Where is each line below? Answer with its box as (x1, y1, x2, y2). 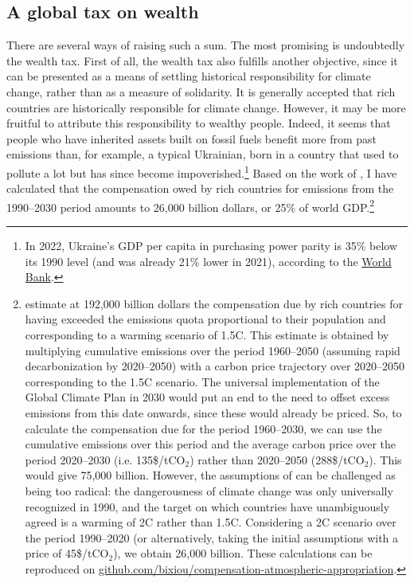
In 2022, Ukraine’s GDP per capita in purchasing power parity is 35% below (25, 237, 398, 254)
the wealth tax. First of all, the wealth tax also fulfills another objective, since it (6, 52, 398, 68)
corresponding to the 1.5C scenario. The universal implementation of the (25, 373, 380, 389)
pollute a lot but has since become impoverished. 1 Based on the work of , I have (6, 162, 397, 181)
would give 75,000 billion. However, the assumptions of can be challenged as (25, 467, 396, 483)
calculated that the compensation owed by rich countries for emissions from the (6, 180, 394, 197)
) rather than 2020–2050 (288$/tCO (189, 451, 365, 468)
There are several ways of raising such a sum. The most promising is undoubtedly (6, 37, 405, 53)
